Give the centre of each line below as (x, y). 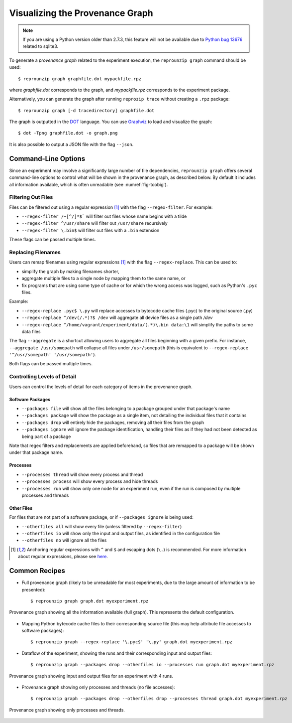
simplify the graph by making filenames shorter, (70, 271)
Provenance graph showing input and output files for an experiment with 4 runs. (91, 676)
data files (31, 331)
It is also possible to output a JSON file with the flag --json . (71, 144)
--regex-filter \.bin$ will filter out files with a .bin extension (91, 230)
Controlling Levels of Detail (43, 377)
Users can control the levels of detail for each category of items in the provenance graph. (101, 387)
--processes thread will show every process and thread (82, 474)
